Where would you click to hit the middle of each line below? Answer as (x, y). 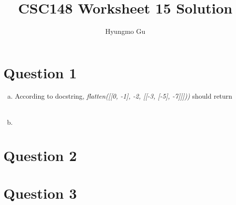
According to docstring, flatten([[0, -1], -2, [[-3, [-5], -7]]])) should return (124, 95)
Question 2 (40, 155)
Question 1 (40, 72)
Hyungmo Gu (125, 31)
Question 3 (40, 193)
